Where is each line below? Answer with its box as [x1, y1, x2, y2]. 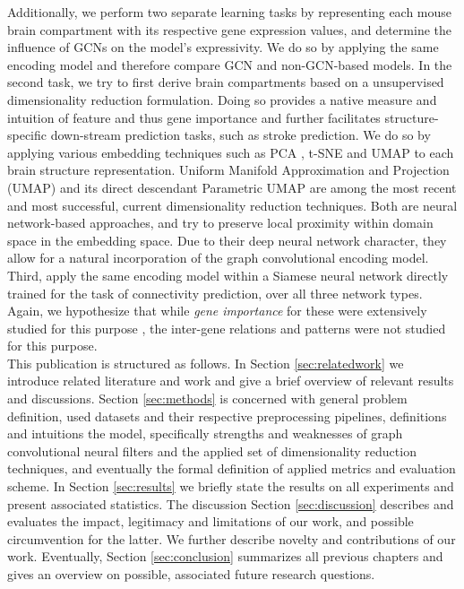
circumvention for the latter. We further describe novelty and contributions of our [7, 529, 456, 548]
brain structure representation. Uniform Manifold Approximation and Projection [7, 160, 450, 179]
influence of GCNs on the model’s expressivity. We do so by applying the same [7, 38, 439, 56]
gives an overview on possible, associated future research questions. [7, 565, 375, 583]
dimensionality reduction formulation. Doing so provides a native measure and [7, 90, 437, 108]
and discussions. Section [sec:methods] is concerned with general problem [7, 389, 408, 408]
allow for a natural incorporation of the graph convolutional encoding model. [7, 248, 429, 267]
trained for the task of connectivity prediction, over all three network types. [7, 283, 423, 302]
